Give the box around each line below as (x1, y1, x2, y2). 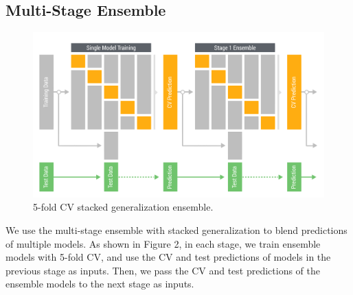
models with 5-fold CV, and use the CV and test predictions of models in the (5, 250, 331, 264)
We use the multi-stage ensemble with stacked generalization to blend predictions (5, 222, 348, 237)
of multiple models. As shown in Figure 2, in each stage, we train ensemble (5, 236, 321, 250)
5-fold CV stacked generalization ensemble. (33, 200, 214, 214)
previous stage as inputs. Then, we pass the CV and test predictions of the (5, 263, 320, 277)
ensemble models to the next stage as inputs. (5, 276, 194, 291)
